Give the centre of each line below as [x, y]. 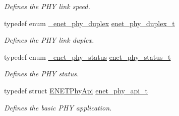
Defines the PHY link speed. [47, 6]
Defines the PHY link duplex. [49, 40]
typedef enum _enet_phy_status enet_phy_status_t [87, 56]
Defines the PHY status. [42, 74]
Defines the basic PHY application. [58, 107]
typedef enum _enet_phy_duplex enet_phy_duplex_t [89, 23]
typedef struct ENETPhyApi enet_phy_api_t [76, 90]
